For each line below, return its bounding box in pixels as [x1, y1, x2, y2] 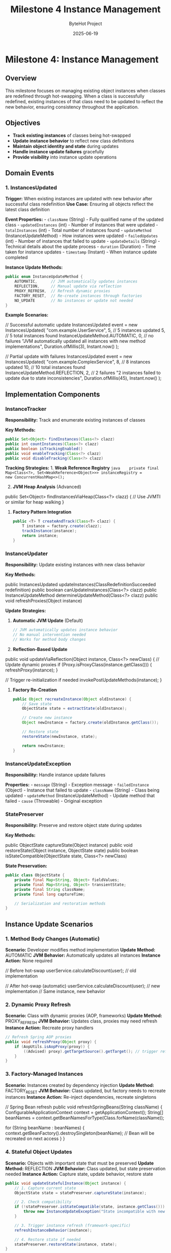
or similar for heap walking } [5, 499, 65, 505]
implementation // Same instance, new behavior [5, 988, 105, 994]
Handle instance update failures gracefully [12, 148, 104, 154]
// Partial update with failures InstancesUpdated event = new [5, 354, 132, 360]
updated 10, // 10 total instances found [5, 364, 85, 370]
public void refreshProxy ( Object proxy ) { [5, 1039, 97, 1045]
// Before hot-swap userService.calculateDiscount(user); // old [5, 967, 136, 974]
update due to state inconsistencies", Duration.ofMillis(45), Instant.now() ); [5, 375, 162, 381]
